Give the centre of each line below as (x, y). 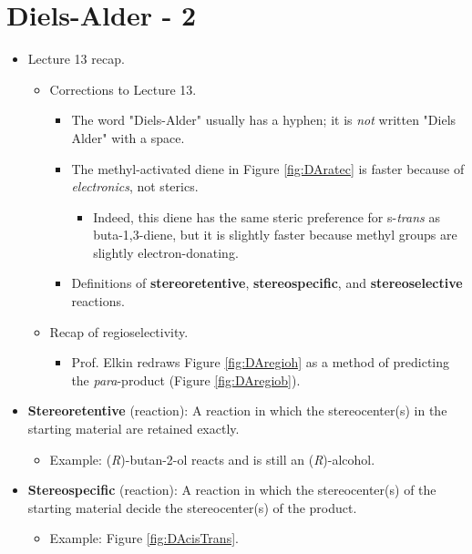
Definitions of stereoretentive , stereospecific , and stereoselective (267, 283)
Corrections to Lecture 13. (123, 89)
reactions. (98, 301)
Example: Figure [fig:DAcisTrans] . (144, 538)
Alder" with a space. (128, 137)
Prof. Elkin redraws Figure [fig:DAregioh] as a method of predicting (261, 362)
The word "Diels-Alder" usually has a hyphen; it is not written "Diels (264, 120)
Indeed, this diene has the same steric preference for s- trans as (267, 216)
